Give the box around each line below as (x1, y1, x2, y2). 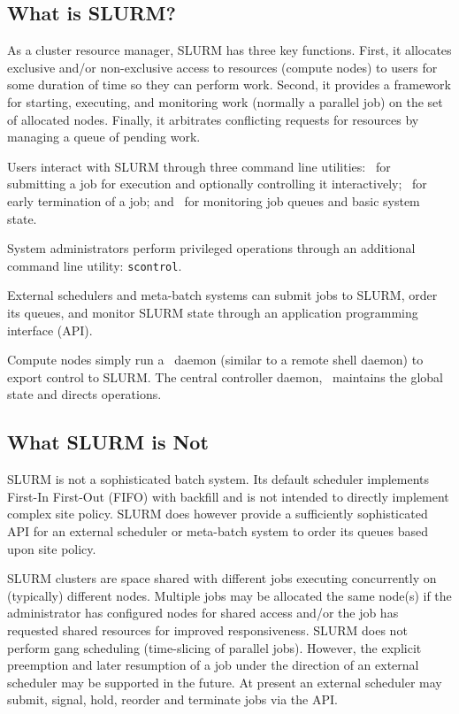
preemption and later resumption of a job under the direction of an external (7, 656, 419, 674)
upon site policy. (7, 539, 96, 557)
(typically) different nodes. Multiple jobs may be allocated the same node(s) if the (7, 586, 452, 604)
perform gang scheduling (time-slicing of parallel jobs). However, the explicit (7, 638, 422, 656)
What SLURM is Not (7, 428, 209, 456)
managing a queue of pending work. (7, 127, 201, 146)
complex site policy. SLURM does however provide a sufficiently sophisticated (7, 504, 428, 523)
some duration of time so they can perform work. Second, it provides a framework (7, 75, 451, 94)
